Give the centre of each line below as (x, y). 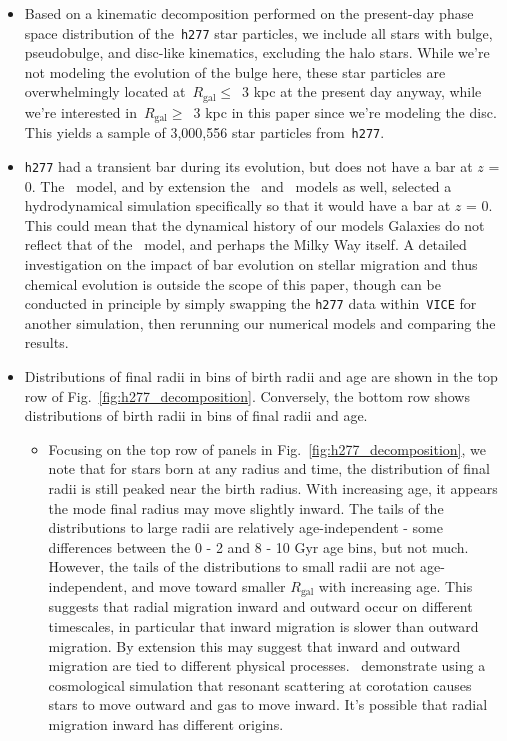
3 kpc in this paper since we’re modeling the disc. (345, 111)
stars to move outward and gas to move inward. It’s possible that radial (268, 704)
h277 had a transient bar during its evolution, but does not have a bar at (248, 166)
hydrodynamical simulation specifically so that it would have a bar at (237, 205)
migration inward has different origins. (166, 724)
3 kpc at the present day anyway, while (362, 91)
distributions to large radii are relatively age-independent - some (245, 527)
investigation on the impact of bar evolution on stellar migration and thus (251, 264)
